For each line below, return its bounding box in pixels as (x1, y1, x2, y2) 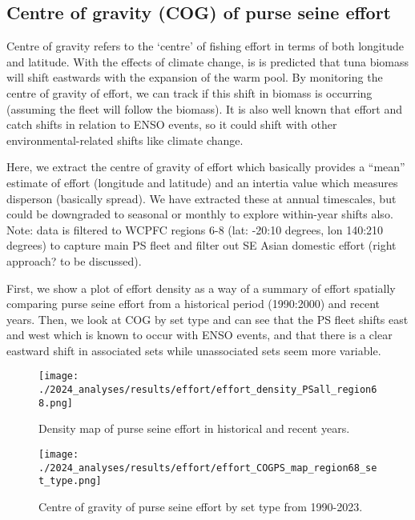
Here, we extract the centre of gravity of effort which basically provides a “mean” (6, 158, 405, 175)
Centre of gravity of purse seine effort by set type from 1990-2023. (38, 498, 363, 515)
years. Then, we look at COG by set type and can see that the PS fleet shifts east (6, 310, 409, 327)
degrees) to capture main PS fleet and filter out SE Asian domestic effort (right (6, 237, 397, 254)
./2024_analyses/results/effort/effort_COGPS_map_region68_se (38, 462, 377, 474)
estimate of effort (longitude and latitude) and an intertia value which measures (6, 174, 398, 190)
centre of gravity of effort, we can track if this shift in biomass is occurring (6, 84, 373, 101)
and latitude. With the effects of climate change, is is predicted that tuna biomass (6, 53, 409, 70)
